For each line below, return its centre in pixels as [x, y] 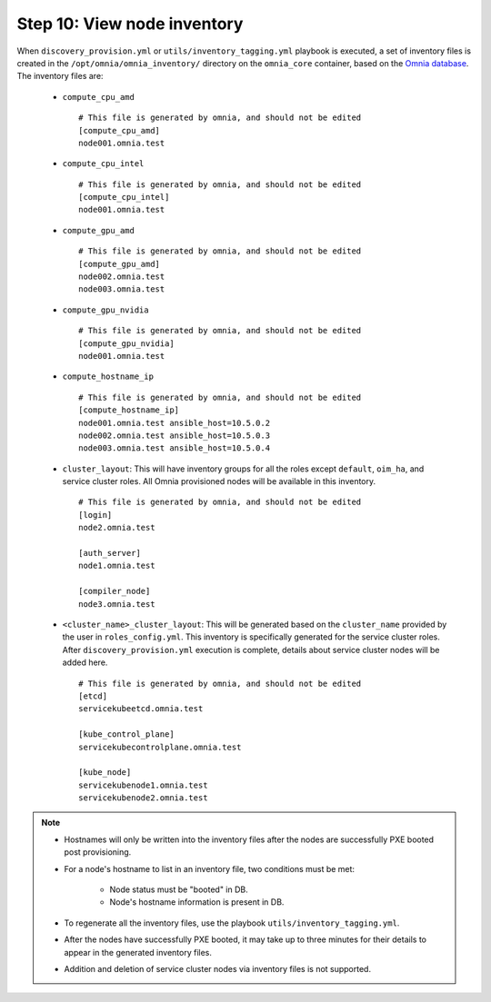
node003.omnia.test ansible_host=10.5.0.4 [175, 448]
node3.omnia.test [117, 604]
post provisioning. [98, 852]
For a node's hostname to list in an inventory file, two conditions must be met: [209, 868]
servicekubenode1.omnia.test [143, 785]
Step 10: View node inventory [130, 24]
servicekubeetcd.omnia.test [141, 709]
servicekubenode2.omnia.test [143, 798]
